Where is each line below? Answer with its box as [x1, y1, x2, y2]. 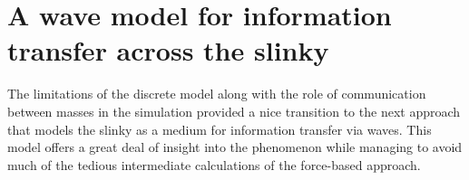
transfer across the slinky [7, 32, 329, 69]
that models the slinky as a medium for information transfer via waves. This [7, 119, 432, 138]
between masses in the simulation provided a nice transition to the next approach [7, 101, 461, 120]
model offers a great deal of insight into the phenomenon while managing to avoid [7, 137, 463, 156]
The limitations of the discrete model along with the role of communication [7, 84, 426, 103]
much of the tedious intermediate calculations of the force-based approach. [7, 155, 421, 174]
